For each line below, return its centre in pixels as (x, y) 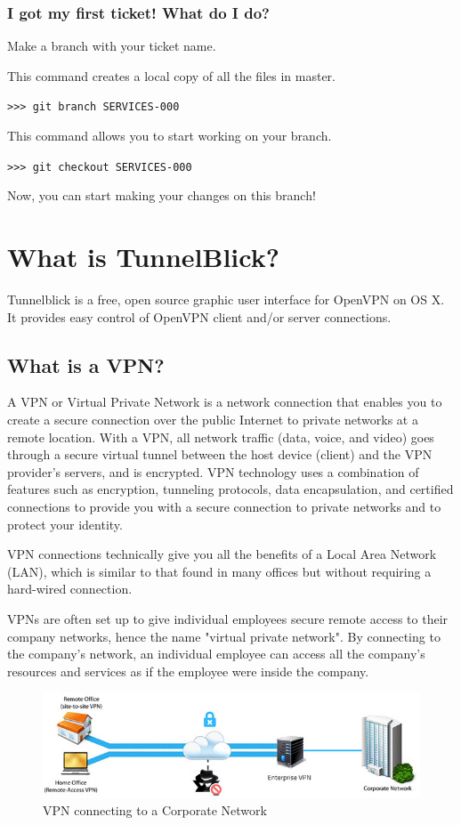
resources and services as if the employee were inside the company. (188, 671)
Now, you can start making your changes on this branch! (162, 195)
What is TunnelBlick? (143, 257)
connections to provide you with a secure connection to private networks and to (224, 506)
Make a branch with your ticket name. (112, 46)
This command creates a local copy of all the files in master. (171, 75)
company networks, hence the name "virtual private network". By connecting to (224, 636)
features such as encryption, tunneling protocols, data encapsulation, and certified (230, 489)
